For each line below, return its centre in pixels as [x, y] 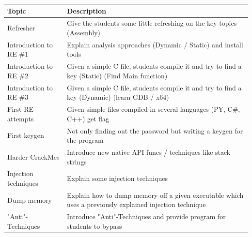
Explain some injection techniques [118, 178]
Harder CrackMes [33, 156]
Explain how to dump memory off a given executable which [155, 195]
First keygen [26, 135]
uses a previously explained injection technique [136, 204]
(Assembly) [84, 32]
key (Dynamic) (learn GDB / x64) [118, 97]
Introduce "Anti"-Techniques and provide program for [146, 216]
